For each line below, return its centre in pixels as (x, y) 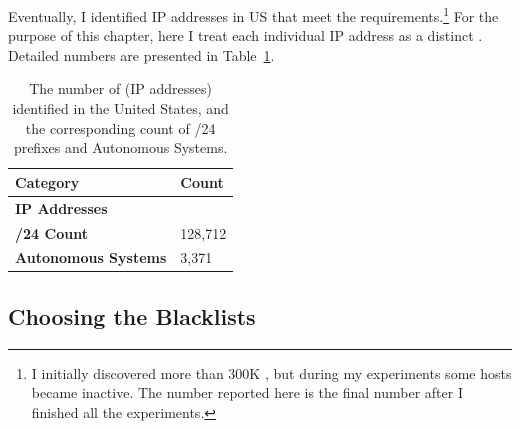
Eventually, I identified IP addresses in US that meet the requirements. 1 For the (253, 14)
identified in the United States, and (120, 108)
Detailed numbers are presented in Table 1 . (141, 54)
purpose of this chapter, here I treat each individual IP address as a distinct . (245, 35)
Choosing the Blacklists (132, 315)
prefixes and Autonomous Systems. (120, 147)
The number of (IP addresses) (121, 88)
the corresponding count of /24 (120, 127)
